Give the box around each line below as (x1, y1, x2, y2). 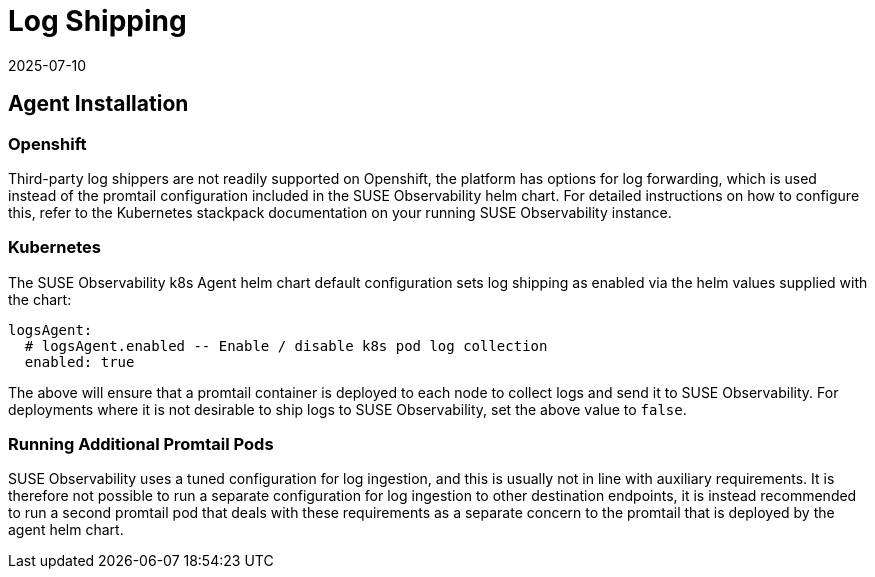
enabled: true (24, 353, 135, 370)
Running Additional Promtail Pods (8, 434, 274, 455)
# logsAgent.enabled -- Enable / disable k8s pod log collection (24, 337, 548, 354)
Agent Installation (8, 91, 189, 117)
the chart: (8, 290, 72, 308)
